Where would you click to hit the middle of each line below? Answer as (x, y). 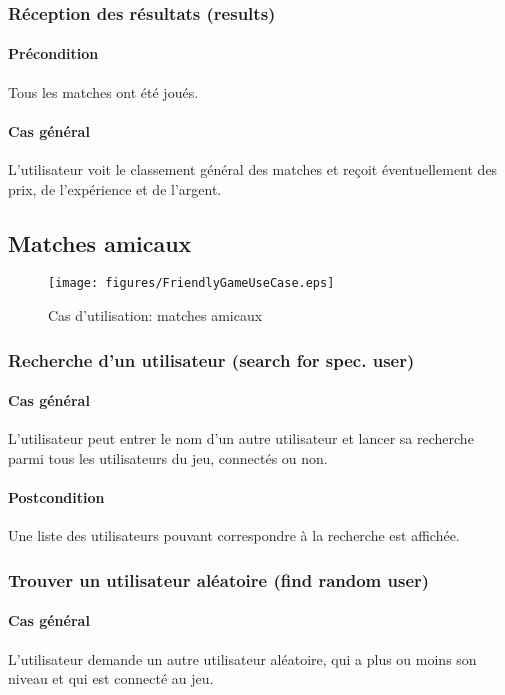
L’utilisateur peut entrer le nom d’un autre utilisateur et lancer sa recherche (241, 438)
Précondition (53, 53)
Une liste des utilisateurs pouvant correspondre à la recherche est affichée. (234, 535)
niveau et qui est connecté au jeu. (111, 678)
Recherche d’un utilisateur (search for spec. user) (211, 359)
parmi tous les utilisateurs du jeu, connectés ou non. (168, 457)
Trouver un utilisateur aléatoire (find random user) (219, 579)
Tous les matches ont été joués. (103, 91)
